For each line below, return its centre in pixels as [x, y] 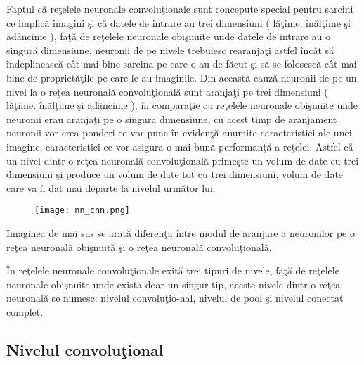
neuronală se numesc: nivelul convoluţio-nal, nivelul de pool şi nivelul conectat [175, 298]
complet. [25, 311]
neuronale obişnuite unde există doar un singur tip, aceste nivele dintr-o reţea [174, 284]
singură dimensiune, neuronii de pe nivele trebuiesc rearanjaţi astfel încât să [170, 50]
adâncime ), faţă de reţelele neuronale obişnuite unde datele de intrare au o [169, 36]
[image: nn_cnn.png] [83, 211]
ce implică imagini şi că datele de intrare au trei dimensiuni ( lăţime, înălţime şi [178, 22]
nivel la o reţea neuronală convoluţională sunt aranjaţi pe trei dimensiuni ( [167, 91]
